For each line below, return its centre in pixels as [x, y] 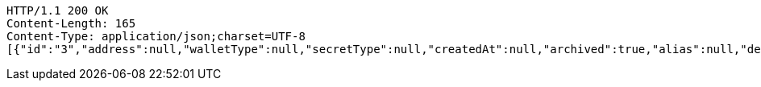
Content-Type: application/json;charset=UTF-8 [156, 36]
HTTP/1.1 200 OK [58, 10]
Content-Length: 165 [71, 23]
